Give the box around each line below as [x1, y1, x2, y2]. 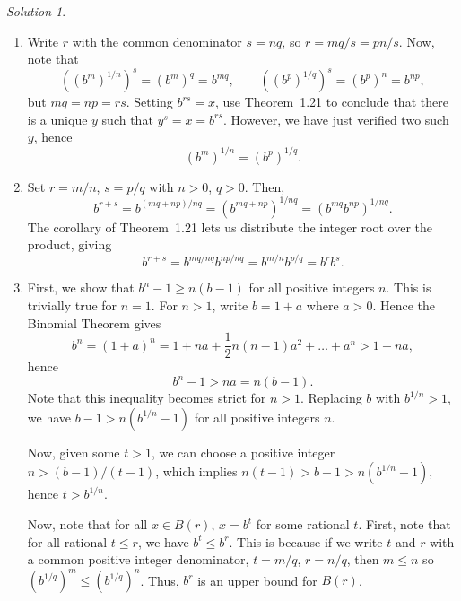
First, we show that [27, 278, 135, 297]
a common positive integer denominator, [27, 550, 249, 569]
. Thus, [140, 571, 179, 589]
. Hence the [372, 295, 435, 314]
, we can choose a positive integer [151, 442, 335, 461]
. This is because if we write [229, 532, 383, 551]
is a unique [27, 109, 88, 128]
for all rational [27, 532, 108, 551]
